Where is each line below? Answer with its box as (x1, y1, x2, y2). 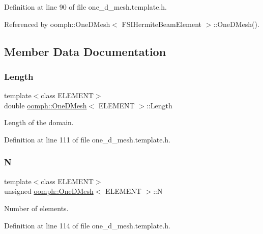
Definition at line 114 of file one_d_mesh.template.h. (4, 220, 170, 230)
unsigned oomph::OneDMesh (4, 186, 94, 196)
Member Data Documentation (4, 43, 166, 59)
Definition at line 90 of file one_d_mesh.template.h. (4, 2, 167, 12)
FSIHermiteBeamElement (122, 18, 202, 29)
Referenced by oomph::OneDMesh (4, 18, 110, 29)
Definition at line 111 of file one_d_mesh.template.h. (4, 134, 170, 144)
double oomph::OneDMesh (4, 100, 87, 110)
